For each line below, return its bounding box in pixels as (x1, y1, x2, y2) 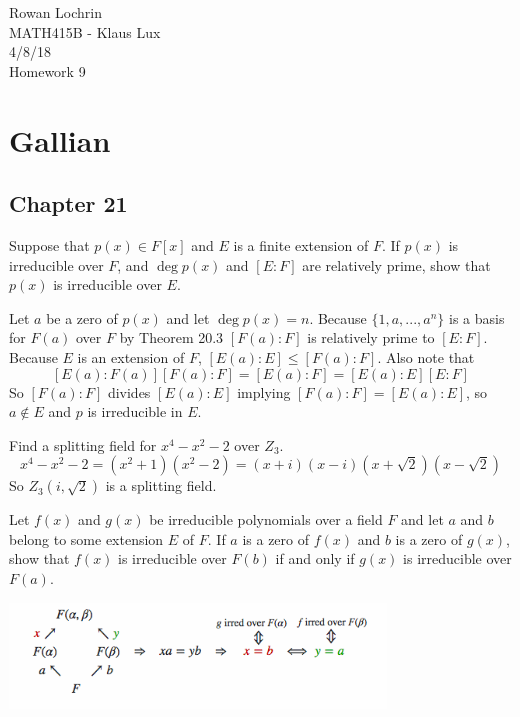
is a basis (449, 307, 505, 328)
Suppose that (9, 234, 90, 255)
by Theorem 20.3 (119, 327, 224, 348)
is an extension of (77, 346, 185, 367)
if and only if (275, 548, 355, 569)
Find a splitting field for (9, 434, 157, 455)
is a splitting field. (105, 475, 217, 496)
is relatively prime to (307, 327, 435, 348)
